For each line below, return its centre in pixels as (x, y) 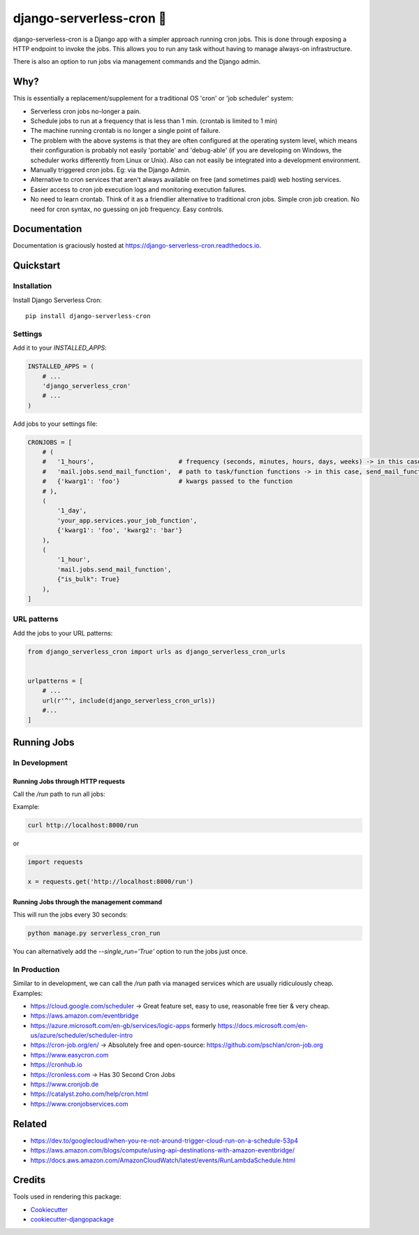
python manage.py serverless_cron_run (94, 933)
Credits (29, 1180)
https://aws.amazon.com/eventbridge (84, 1016)
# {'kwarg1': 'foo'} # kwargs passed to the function (168, 481)
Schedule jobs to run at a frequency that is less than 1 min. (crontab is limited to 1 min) (154, 121)
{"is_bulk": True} (88, 579)
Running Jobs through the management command (87, 901)
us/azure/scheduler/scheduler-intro (81, 1036)
